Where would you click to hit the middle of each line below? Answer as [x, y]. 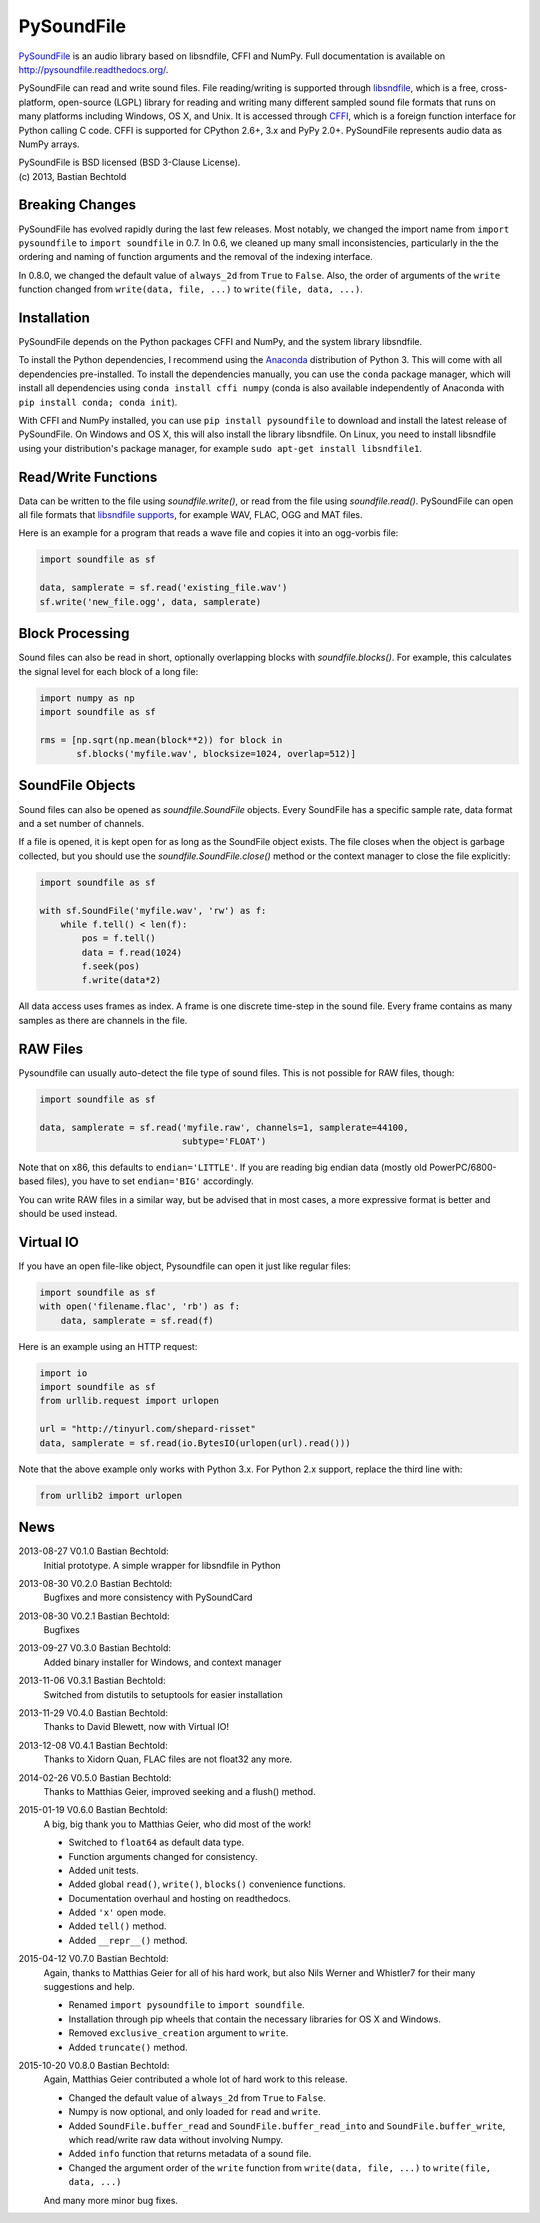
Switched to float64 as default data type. [156, 1842]
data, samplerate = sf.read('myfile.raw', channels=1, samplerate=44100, [224, 1127]
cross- [494, 88]
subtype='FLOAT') [224, 1141]
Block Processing [74, 633]
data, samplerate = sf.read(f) [137, 1320]
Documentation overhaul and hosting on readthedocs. [180, 1898]
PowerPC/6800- [462, 1167]
